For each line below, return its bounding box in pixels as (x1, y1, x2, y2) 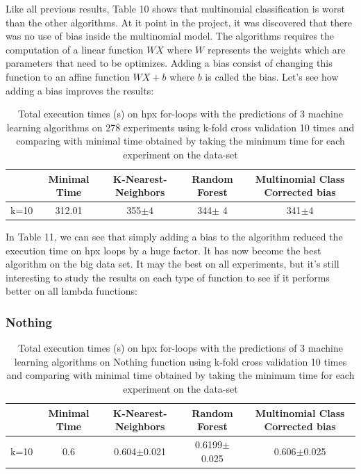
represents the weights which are (207, 42, 346, 56)
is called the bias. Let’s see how (205, 69, 339, 83)
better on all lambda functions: (6, 284, 137, 298)
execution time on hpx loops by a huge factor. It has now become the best (6, 243, 321, 257)
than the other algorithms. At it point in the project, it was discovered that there (6, 15, 352, 29)
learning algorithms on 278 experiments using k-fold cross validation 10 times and (6, 120, 355, 134)
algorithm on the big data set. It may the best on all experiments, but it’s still (6, 256, 339, 271)
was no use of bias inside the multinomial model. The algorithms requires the (6, 28, 335, 43)
